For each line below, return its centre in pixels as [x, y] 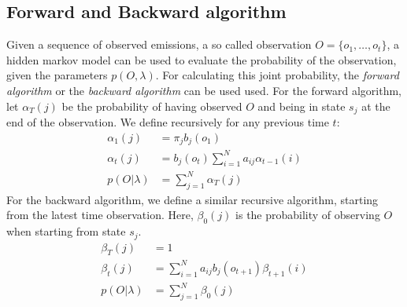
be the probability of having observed [152, 106]
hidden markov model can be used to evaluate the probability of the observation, [202, 59]
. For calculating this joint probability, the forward [277, 75]
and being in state [302, 106]
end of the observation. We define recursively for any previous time [168, 122]
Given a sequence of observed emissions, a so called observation [159, 44]
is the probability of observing [308, 215]
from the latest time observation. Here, [100, 215]
